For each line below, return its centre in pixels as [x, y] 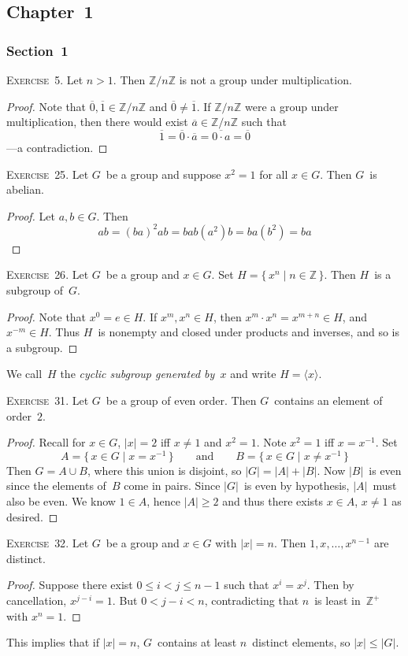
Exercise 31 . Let [48, 400]
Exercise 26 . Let [48, 274]
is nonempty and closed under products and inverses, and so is [249, 332]
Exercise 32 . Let [48, 543]
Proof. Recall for [46, 442]
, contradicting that [252, 600]
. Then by [330, 585]
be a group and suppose [163, 174]
